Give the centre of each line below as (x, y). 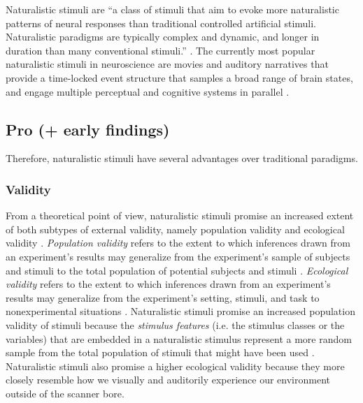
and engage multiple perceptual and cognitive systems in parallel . (148, 91)
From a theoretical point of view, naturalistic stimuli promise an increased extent (180, 215)
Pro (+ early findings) (88, 129)
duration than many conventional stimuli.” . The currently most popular (161, 50)
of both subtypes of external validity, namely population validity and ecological (175, 229)
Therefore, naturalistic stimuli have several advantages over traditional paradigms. (182, 158)
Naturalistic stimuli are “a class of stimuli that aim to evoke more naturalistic (172, 9)
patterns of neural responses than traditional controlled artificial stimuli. (161, 23)
